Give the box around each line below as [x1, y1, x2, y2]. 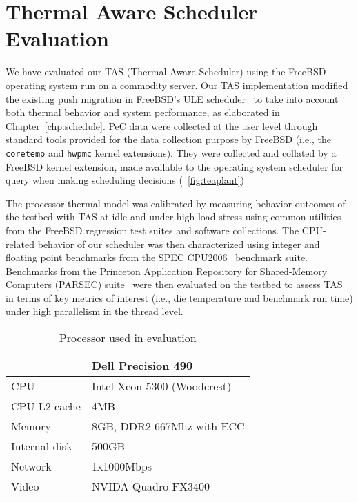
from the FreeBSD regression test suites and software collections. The [6, 222, 299, 237]
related [6, 236, 35, 251]
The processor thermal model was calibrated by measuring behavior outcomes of [6, 196, 346, 210]
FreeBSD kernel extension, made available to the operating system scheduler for [6, 159, 344, 173]
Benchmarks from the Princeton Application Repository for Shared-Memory [6, 263, 328, 278]
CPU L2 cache [11, 398, 81, 415]
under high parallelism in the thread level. [6, 304, 183, 319]
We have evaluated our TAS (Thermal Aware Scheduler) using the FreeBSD [6, 64, 326, 79]
